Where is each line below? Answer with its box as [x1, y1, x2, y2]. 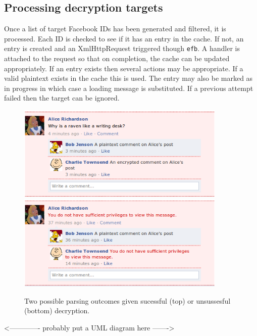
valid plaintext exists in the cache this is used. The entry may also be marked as [4, 73, 253, 83]
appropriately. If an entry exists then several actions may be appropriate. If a [4, 63, 243, 73]
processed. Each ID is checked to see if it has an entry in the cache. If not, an [4, 33, 244, 43]
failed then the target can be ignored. [4, 92, 120, 103]
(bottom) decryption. [24, 305, 90, 316]
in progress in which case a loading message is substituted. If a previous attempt [4, 82, 253, 93]
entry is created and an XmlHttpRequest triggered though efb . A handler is [4, 43, 240, 54]
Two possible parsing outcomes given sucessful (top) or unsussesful [24, 295, 231, 306]
